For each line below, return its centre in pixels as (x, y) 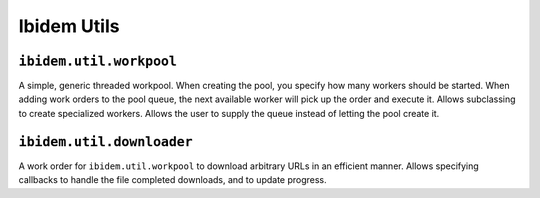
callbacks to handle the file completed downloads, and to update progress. (172, 180)
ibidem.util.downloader (106, 141)
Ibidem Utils (69, 26)
